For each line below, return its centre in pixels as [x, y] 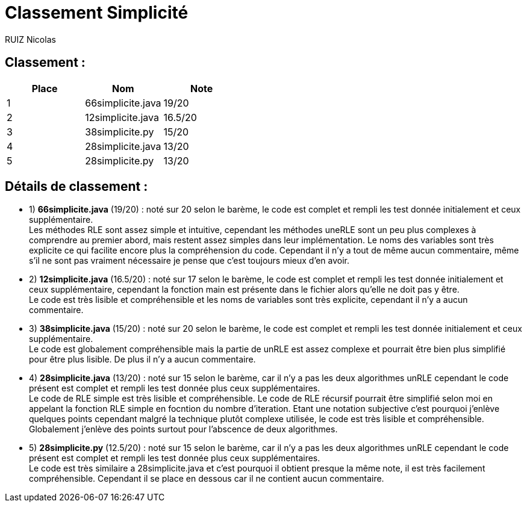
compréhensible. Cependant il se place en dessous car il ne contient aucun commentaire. [207, 479]
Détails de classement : [76, 187]
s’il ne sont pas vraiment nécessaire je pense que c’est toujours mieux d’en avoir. [189, 261]
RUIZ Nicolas [30, 39]
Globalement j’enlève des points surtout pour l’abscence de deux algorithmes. [183, 429]
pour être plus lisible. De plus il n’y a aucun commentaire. [142, 359]
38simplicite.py [120, 132]
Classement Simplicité [97, 13]
